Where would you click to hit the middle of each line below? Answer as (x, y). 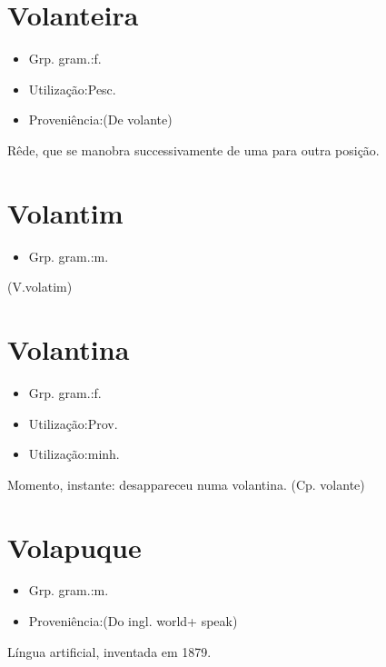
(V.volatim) (40, 287)
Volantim (65, 212)
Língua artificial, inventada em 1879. (109, 651)
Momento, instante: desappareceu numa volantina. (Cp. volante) (186, 484)
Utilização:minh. (74, 454)
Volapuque (74, 547)
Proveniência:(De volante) (100, 119)
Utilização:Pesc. (72, 89)
